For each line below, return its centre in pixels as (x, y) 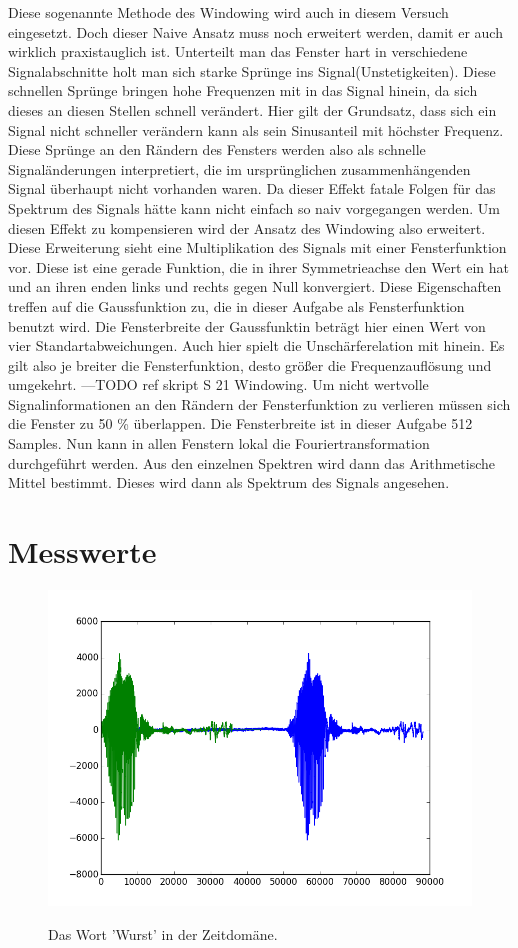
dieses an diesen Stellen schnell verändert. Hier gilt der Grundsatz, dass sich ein (252, 109)
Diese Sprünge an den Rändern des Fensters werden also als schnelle (217, 149)
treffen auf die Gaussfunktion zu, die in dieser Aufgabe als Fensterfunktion (236, 305)
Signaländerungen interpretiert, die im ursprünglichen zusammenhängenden (239, 168)
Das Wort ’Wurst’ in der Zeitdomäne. (163, 933)
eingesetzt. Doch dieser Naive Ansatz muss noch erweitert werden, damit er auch (255, 31)
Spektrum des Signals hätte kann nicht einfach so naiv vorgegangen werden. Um (254, 207)
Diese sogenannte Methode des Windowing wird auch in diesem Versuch (228, 12)
